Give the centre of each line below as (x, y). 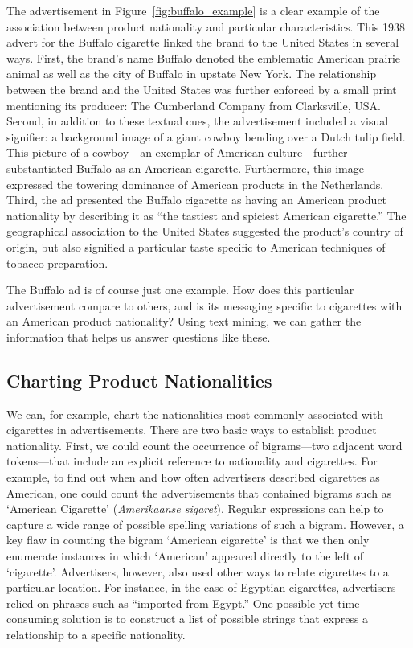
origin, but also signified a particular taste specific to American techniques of (196, 246)
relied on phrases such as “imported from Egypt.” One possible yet (170, 603)
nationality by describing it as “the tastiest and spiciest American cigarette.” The (206, 215)
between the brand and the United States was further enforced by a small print (202, 89)
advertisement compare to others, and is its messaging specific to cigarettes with (204, 305)
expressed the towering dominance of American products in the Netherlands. (195, 184)
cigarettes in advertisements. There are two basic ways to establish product (192, 430)
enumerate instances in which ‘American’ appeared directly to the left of (185, 556)
